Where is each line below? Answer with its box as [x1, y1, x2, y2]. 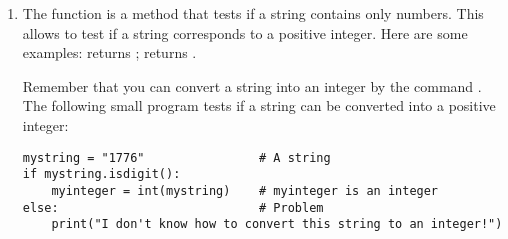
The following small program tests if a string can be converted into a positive [22, 95, 496, 116]
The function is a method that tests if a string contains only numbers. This [22, 3, 484, 23]
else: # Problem [22, 200, 324, 215]
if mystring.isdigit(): [22, 167, 181, 182]
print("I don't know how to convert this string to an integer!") [51, 217, 503, 232]
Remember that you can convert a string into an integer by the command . [22, 75, 482, 96]
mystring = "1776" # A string [22, 150, 331, 165]
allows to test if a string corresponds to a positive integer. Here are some [22, 22, 468, 43]
